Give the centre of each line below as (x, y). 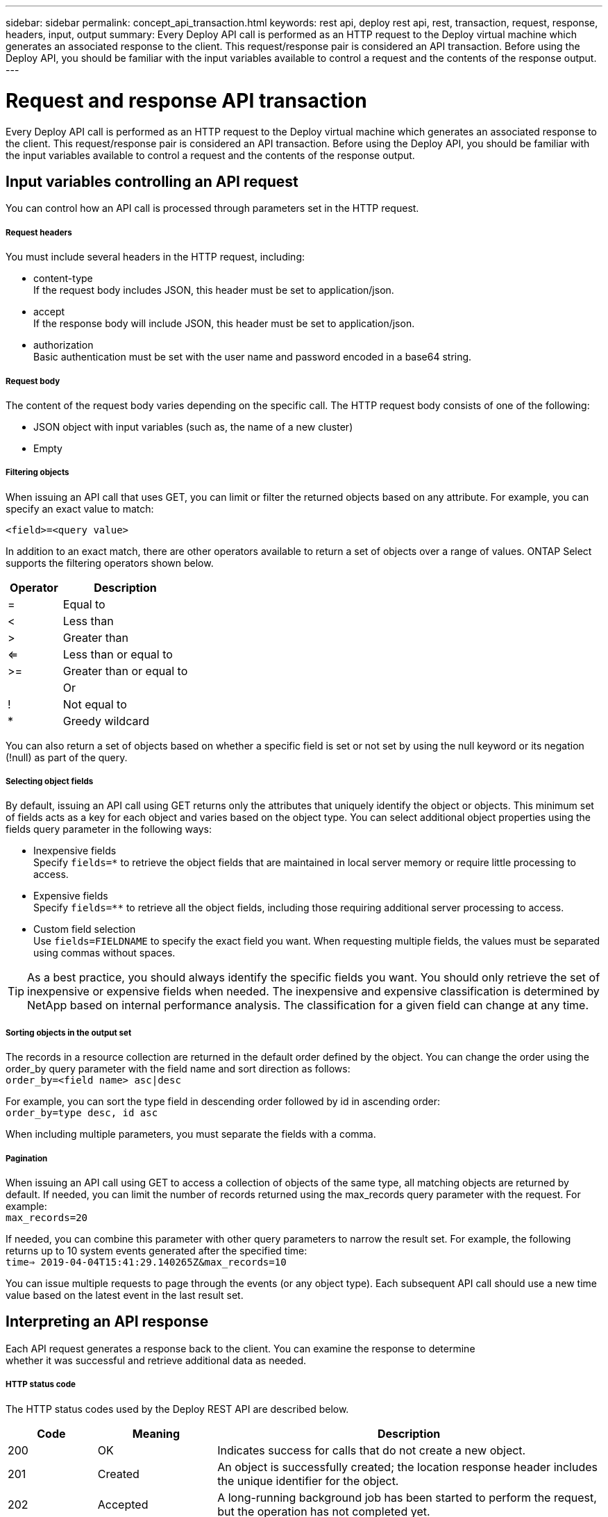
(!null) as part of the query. (67, 757)
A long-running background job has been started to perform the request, (407, 1497)
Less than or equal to (118, 654)
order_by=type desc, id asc (82, 1113)
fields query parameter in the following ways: (109, 829)
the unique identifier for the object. (308, 1481)
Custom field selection (85, 929)
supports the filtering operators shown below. (110, 563)
